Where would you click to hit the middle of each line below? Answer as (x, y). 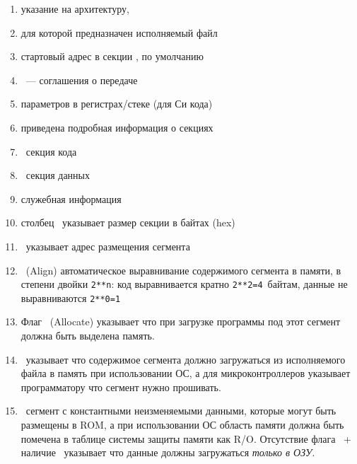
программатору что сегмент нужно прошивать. (121, 387)
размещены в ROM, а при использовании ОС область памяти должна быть (182, 424)
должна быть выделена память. (88, 336)
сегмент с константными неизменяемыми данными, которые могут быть (181, 411)
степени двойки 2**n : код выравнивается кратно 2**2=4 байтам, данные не (184, 284)
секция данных (58, 175)
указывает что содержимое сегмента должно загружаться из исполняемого (186, 359)
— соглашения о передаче (82, 80)
